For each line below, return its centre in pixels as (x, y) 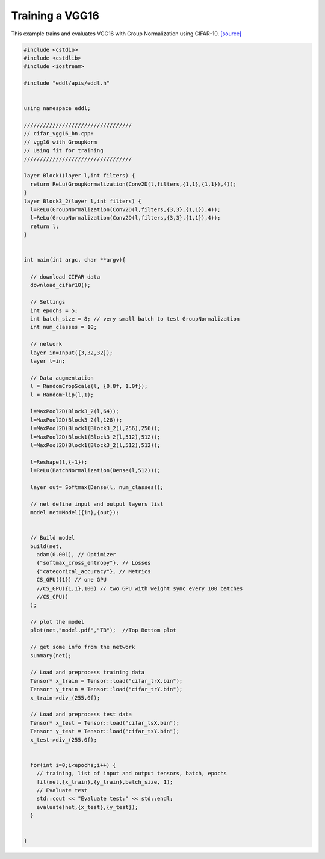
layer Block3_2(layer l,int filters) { (82, 201)
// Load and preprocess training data (87, 673)
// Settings (48, 302)
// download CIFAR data (65, 277)
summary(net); (51, 655)
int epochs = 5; (54, 310)
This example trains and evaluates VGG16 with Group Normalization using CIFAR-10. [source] (126, 34)
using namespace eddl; (57, 109)
